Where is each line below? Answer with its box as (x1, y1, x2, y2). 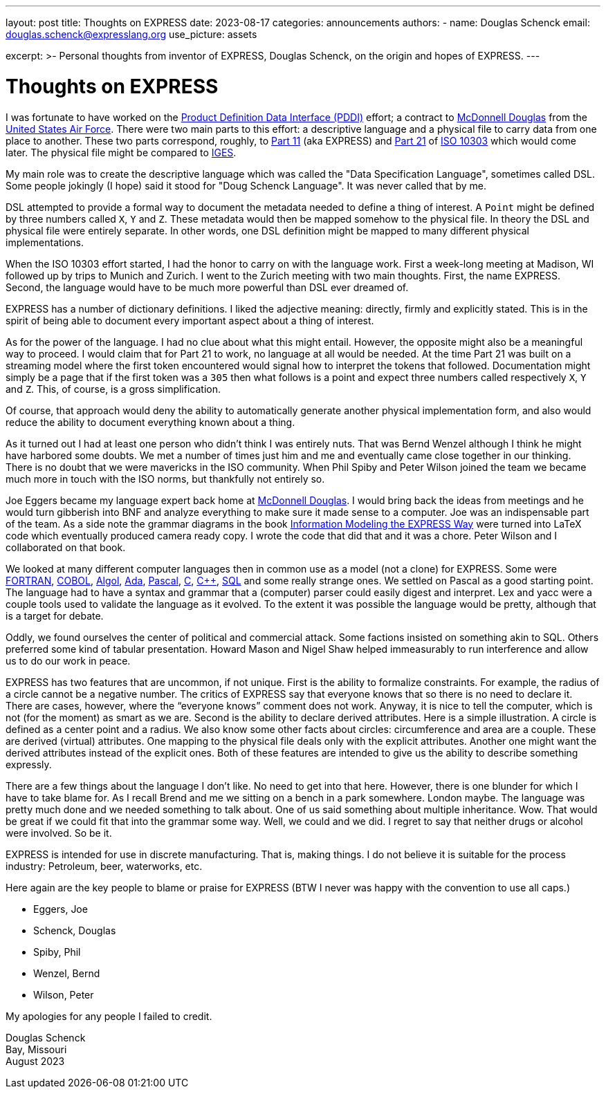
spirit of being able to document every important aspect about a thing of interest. (6, 314, 374, 326)
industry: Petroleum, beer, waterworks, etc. (6, 860, 203, 872)
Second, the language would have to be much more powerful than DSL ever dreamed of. (6, 281, 409, 293)
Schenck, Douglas (33, 924, 116, 936)
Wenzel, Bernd (33, 967, 100, 979)
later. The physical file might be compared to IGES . (6, 146, 237, 158)
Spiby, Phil (33, 945, 81, 958)
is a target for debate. (6, 609, 104, 622)
